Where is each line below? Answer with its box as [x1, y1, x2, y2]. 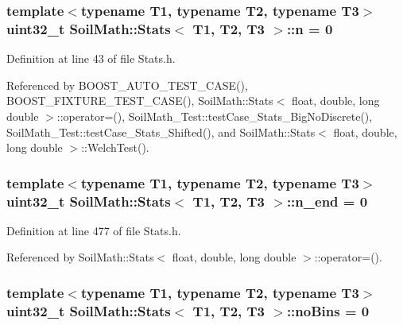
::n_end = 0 [286, 191, 368, 211]
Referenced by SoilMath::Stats [6, 249, 154, 265]
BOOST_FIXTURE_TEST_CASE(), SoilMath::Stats [6, 92, 273, 109]
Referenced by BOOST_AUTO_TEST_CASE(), [6, 76, 248, 93]
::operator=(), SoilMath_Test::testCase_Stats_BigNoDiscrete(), [56, 107, 373, 124]
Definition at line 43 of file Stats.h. [6, 50, 176, 67]
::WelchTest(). [81, 139, 149, 156]
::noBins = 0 [286, 300, 370, 320]
